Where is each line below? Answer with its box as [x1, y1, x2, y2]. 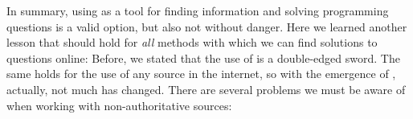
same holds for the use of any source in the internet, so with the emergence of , [6, 65, 396, 82]
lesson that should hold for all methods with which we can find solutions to [6, 34, 378, 51]
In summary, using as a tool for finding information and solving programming [6, 2, 389, 18]
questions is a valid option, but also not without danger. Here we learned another [6, 18, 407, 35]
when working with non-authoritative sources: [6, 96, 232, 113]
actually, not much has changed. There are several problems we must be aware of [6, 80, 406, 97]
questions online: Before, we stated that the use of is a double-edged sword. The [6, 49, 400, 66]
